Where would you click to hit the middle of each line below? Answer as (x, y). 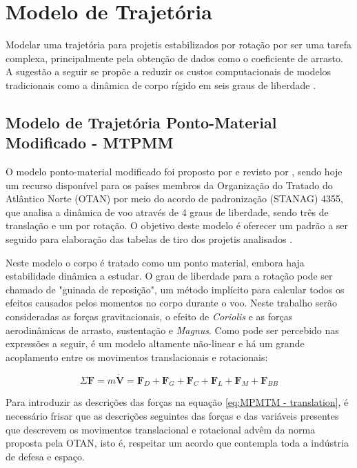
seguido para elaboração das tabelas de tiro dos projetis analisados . (149, 239)
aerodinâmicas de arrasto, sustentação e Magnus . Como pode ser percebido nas (172, 330)
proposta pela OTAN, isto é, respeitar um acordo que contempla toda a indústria (177, 443)
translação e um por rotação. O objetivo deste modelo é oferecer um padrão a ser (177, 225)
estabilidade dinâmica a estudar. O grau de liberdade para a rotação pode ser (169, 276)
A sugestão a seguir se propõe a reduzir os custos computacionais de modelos (169, 71)
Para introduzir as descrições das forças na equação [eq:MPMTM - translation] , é (177, 402)
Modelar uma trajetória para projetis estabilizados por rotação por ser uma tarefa (179, 45)
